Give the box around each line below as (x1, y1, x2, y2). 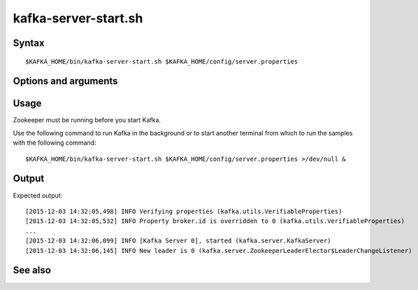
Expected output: (13, 191, 63, 199)
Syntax (13, 37, 45, 49)
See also (13, 264, 52, 276)
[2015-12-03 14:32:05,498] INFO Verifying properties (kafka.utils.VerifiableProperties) (25, 207, 343, 215)
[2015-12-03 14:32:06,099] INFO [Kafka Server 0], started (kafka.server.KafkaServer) (25, 237, 331, 245)
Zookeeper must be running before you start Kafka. (13, 116, 161, 124)
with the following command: (13, 138, 96, 147)
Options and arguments (13, 75, 118, 87)
